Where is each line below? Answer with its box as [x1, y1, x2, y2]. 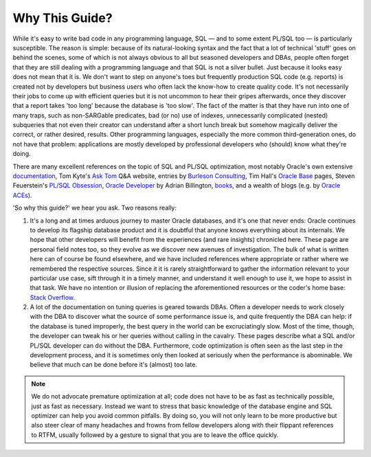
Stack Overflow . [30, 293, 76, 302]
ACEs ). [12, 191, 32, 199]
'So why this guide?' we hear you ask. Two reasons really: [12, 203, 177, 212]
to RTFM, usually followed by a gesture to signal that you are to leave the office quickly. [31, 430, 279, 439]
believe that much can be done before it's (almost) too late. [30, 361, 197, 369]
